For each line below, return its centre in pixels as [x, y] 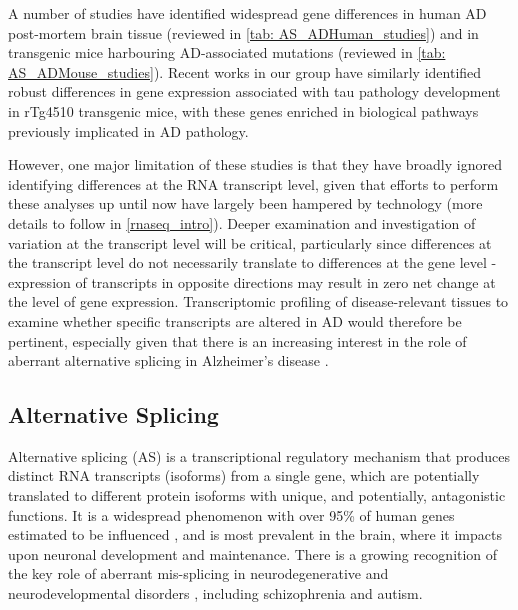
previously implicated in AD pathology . [128, 130]
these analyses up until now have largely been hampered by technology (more [245, 203]
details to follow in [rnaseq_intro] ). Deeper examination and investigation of [242, 222]
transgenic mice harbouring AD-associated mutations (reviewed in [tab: [227, 52]
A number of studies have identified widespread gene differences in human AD [247, 13]
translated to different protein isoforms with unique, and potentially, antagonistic [257, 495]
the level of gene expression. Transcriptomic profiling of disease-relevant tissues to [258, 301]
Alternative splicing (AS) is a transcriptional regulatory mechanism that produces [259, 455]
